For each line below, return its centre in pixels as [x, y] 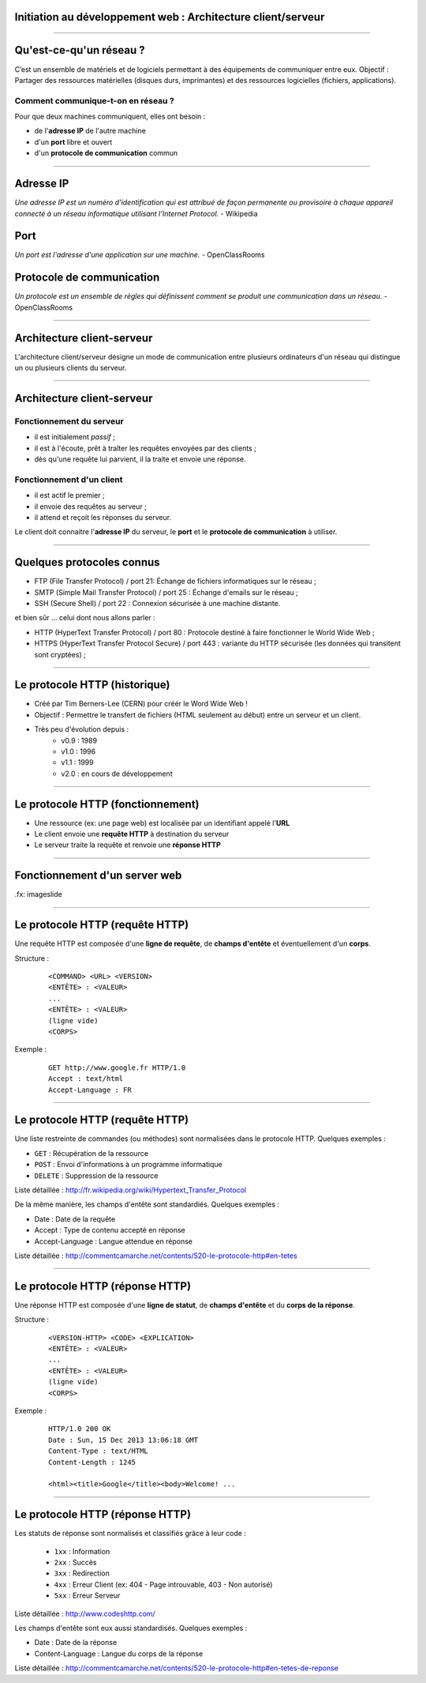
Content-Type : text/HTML [99, 1451]
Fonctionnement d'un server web [98, 876]
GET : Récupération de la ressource [92, 1153]
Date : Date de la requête [75, 1219]
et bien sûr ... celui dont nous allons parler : [85, 618]
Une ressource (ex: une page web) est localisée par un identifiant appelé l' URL [162, 823]
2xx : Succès [76, 1563]
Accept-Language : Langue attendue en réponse [114, 1241]
